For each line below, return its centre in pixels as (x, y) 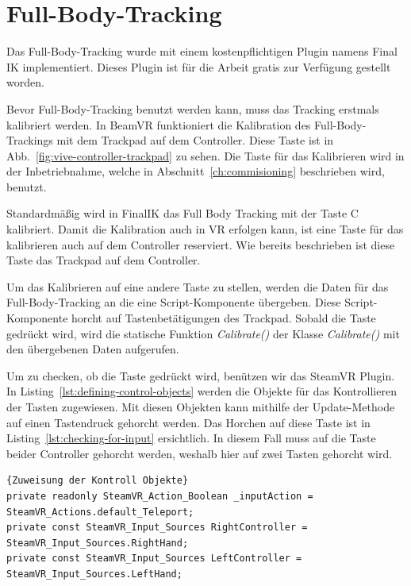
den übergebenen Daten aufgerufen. (93, 349)
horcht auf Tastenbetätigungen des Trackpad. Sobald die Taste (224, 318)
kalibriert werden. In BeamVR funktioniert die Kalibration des (159, 124)
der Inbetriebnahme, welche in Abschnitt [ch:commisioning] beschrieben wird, (196, 171)
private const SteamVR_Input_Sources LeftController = (154, 559)
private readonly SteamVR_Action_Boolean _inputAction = (160, 496)
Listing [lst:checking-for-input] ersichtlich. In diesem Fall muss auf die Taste (191, 438)
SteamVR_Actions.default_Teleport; (100, 512)
